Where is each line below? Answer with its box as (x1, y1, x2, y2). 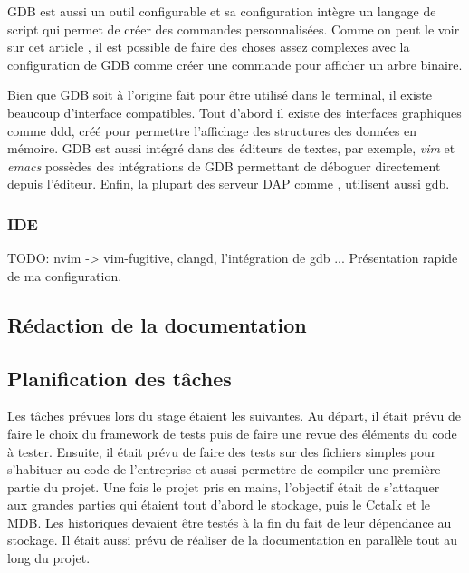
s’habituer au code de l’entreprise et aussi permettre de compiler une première (7, 460, 441, 479)
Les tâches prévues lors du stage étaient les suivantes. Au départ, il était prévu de (7, 406, 462, 425)
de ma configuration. (7, 266, 122, 285)
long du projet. (7, 549, 91, 568)
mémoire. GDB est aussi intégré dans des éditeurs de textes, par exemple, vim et (7, 139, 455, 158)
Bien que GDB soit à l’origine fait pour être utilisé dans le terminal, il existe (7, 85, 432, 104)
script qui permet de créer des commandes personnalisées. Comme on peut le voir (7, 19, 460, 38)
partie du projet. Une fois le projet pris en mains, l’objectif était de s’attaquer (7, 477, 440, 496)
